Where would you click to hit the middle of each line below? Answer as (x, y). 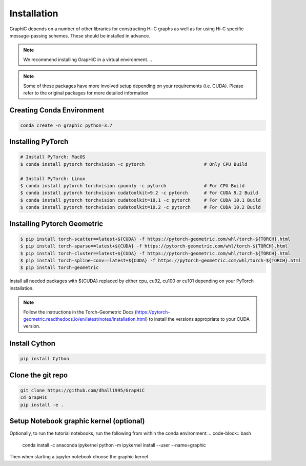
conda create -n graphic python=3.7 (66, 125)
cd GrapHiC (34, 397)
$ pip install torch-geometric (60, 268)
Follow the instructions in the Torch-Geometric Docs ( (80, 312)
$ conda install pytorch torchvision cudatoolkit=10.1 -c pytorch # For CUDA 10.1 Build (140, 200)
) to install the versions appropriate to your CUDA (198, 319)
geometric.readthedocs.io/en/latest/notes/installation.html (85, 319)
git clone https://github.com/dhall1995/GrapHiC (83, 390)
